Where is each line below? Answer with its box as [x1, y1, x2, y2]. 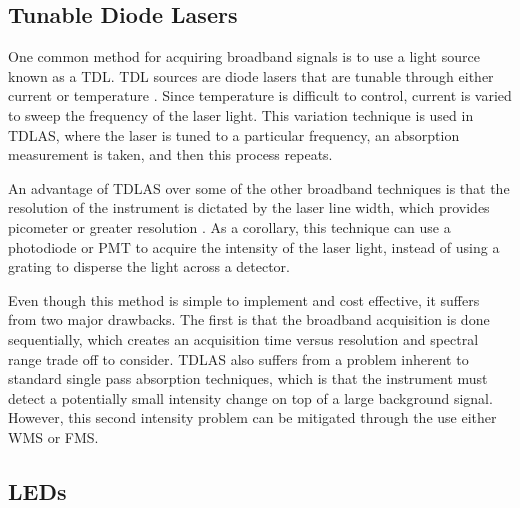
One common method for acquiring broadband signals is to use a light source [8, 46, 480, 67]
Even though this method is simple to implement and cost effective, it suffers [8, 289, 480, 310]
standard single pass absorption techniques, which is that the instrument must [8, 368, 488, 389]
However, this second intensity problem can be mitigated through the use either [8, 407, 497, 428]
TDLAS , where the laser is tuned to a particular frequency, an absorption [8, 124, 460, 145]
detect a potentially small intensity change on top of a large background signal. [8, 387, 493, 408]
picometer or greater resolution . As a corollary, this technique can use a [8, 216, 451, 237]
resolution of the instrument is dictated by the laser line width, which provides [8, 197, 490, 218]
